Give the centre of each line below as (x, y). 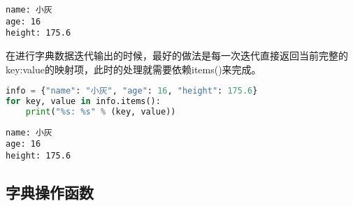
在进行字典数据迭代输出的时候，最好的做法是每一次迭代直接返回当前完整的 (177, 55)
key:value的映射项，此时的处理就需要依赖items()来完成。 (134, 69)
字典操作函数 (50, 192)
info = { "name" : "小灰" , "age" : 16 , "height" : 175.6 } (132, 91)
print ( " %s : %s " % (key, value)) (101, 111)
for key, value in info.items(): (83, 102)
